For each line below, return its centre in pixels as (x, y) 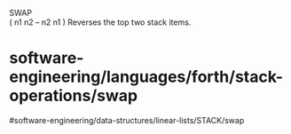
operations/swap (74, 96)
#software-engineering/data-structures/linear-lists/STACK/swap (127, 120)
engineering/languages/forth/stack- (146, 77)
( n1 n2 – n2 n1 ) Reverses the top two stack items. (100, 22)
